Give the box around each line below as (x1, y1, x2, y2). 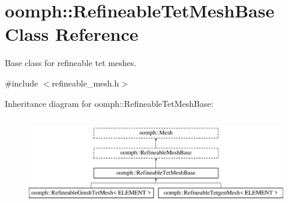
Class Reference (5, 22, 139, 46)
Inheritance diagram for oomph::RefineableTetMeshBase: (5, 97, 214, 109)
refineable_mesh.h (52, 76, 119, 89)
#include (5, 76, 38, 89)
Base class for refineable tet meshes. (5, 56, 137, 69)
